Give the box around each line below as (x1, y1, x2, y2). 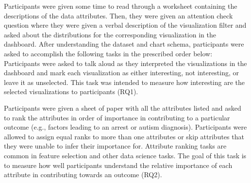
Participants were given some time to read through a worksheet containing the (4, 1, 237, 11)
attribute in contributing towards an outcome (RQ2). (4, 169, 162, 180)
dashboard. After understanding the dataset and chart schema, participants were (4, 39, 244, 49)
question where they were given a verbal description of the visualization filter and (4, 20, 247, 30)
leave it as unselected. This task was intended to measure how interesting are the (4, 77, 245, 87)
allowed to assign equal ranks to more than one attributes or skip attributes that (4, 131, 244, 141)
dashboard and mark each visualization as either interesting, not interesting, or (4, 67, 239, 78)
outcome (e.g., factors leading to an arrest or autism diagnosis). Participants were (4, 122, 247, 132)
